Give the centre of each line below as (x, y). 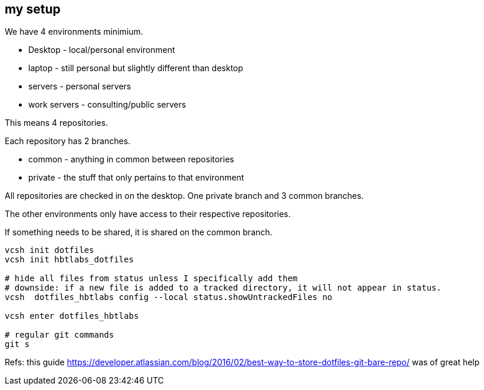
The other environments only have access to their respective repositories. (148, 214)
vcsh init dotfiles (49, 250)
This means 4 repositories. (57, 123)
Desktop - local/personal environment (102, 50)
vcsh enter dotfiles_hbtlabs (72, 316)
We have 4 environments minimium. (74, 32)
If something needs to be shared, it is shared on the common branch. (139, 232)
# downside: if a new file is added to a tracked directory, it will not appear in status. (223, 288)
